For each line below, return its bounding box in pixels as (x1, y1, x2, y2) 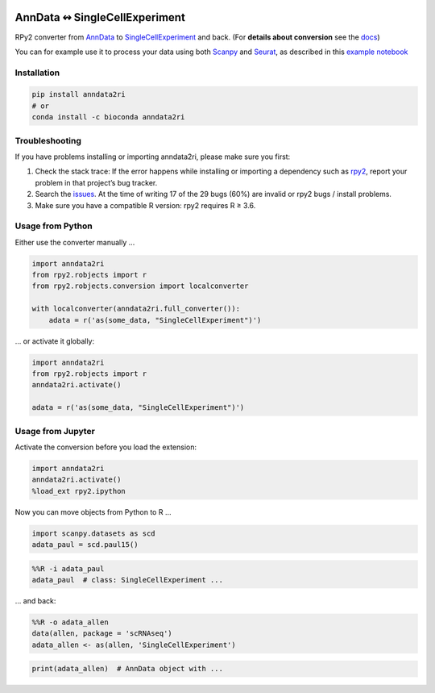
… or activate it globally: (14, 336, 95, 346)
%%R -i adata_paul (31, 564, 105, 573)
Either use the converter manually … (14, 237, 135, 247)
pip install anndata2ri (31, 90, 126, 99)
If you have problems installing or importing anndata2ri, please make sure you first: (14, 152, 291, 161)
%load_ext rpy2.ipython (31, 486, 126, 495)
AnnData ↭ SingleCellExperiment (14, 10, 185, 24)
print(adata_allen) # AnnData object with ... (31, 664, 223, 674)
